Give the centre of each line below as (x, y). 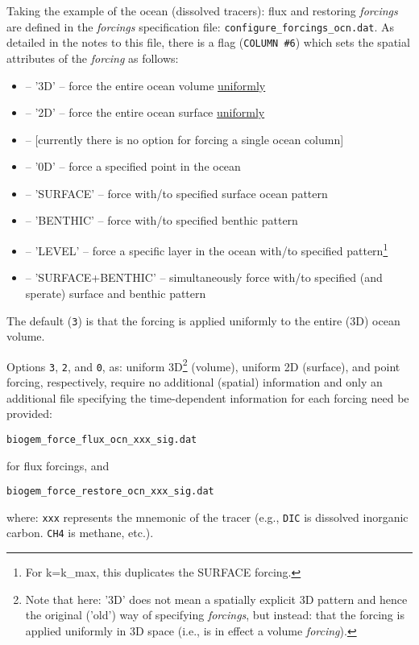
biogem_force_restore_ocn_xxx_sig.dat (110, 492)
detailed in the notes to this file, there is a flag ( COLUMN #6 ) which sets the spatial (208, 42)
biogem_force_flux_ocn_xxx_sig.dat (102, 439)
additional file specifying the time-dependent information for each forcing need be (208, 397)
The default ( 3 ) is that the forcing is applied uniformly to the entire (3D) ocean (203, 320)
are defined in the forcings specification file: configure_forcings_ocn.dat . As (201, 26)
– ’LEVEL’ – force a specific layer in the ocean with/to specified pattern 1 (207, 249)
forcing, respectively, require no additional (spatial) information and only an (195, 382)
